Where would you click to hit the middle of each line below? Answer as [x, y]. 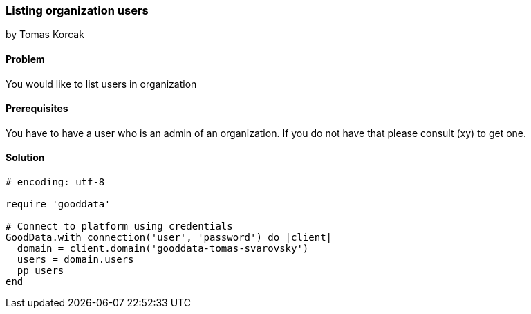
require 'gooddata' [58, 204]
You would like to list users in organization [101, 84]
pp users [40, 271]
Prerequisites [37, 109]
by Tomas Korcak [45, 35]
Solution [25, 158]
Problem [25, 59]
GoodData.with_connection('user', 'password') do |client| [169, 238]
